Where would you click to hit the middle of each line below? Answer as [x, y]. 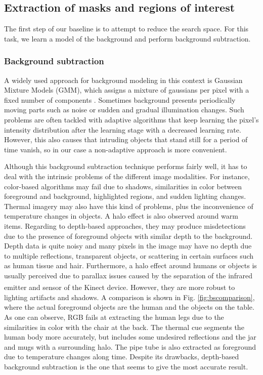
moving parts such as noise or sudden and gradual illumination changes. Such [124, 110]
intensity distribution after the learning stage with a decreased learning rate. [123, 129]
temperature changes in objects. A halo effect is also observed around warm [121, 216]
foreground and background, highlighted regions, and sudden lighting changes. [125, 196]
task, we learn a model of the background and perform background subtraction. [127, 38]
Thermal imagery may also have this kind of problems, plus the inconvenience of [129, 206]
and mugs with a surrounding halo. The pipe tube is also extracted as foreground [130, 346]
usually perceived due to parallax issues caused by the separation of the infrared [128, 275]
